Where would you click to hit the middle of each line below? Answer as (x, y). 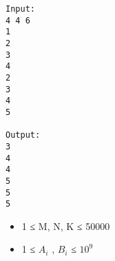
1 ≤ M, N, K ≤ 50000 (66, 226)
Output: (23, 135)
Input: (20, 9)
